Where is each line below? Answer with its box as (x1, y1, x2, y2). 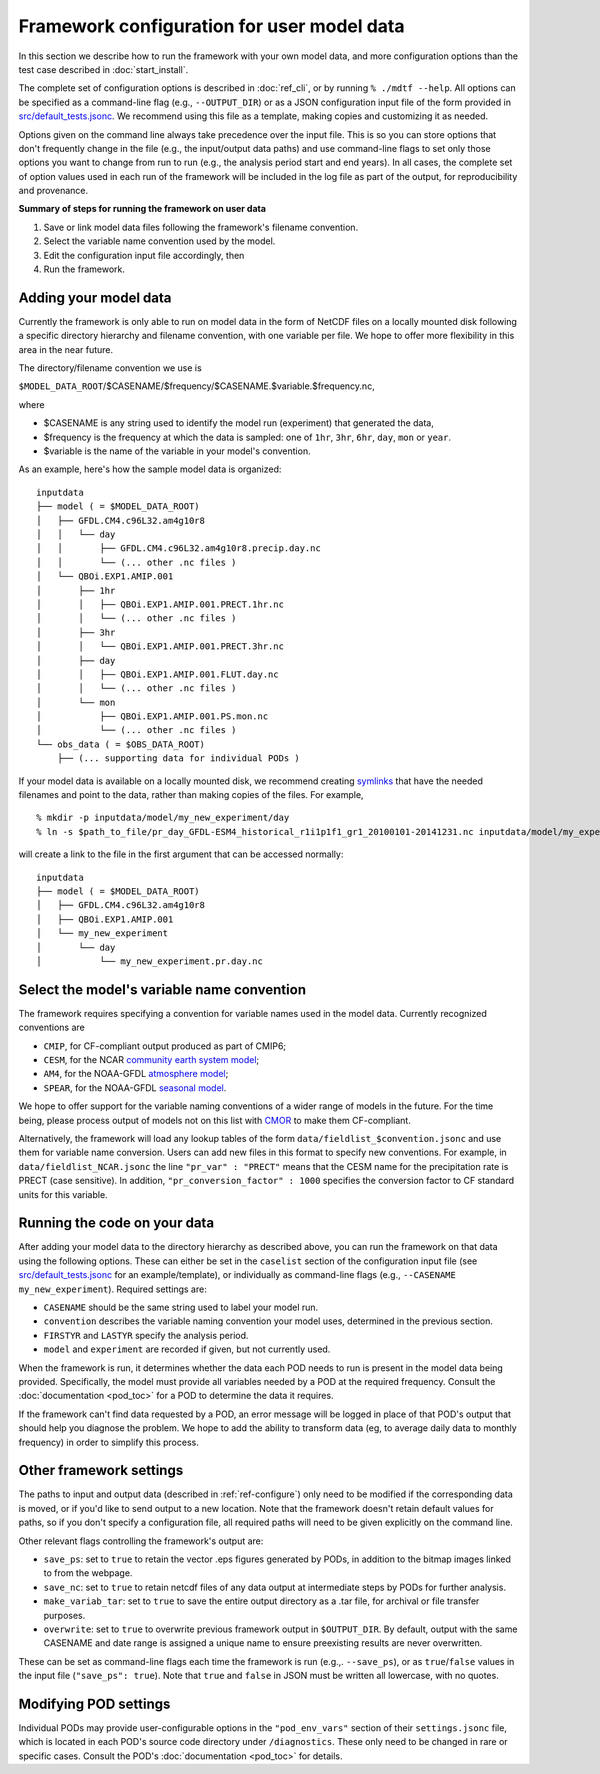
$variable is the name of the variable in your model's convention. (43, 445, 311, 457)
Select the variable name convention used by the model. (43, 235, 276, 247)
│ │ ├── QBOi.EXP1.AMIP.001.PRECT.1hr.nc (36, 598, 285, 610)
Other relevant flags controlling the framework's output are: (18, 1535, 264, 1547)
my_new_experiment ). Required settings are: (18, 1283, 207, 1295)
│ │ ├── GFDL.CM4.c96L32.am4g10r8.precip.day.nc (36, 543, 322, 554)
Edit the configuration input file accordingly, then (43, 249, 245, 261)
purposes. (43, 1609, 86, 1621)
